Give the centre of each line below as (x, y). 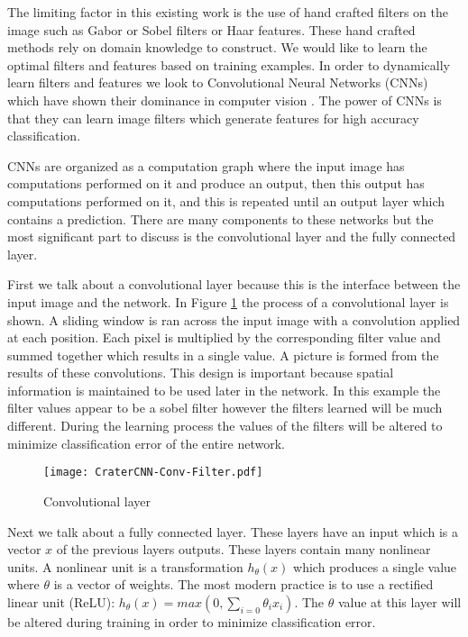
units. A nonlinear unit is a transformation (125, 566)
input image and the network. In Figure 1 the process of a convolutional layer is (228, 301)
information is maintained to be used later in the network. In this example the (224, 390)
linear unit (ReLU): (61, 601)
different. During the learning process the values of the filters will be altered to (225, 426)
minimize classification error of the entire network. (146, 443)
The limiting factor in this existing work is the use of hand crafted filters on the (228, 12)
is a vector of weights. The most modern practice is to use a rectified (243, 584)
